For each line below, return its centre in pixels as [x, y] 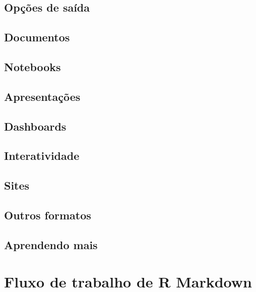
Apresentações [42, 96]
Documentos [37, 37]
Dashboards [35, 126]
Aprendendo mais [51, 244]
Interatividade [42, 156]
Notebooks [33, 66]
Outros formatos [48, 215]
